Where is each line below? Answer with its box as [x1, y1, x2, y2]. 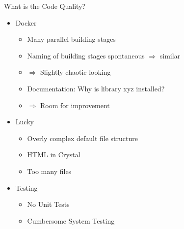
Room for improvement [40, 100, 110, 110]
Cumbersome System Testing [27, 215, 115, 226]
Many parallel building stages [27, 34, 116, 44]
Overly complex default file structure [27, 133, 138, 143]
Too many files [27, 166, 72, 176]
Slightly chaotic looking [40, 67, 111, 77]
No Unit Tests [27, 199, 70, 209]
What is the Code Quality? [4, 1, 86, 11]
